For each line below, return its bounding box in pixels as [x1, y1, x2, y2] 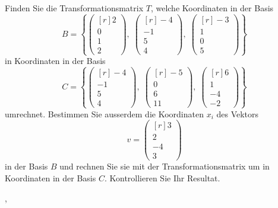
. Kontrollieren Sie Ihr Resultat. [104, 171, 220, 184]
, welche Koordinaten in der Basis [150, 2, 274, 14]
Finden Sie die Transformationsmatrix [5, 2, 144, 14]
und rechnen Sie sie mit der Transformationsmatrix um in [59, 160, 270, 172]
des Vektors [216, 107, 259, 120]
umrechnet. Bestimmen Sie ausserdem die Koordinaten [5, 107, 204, 120]
